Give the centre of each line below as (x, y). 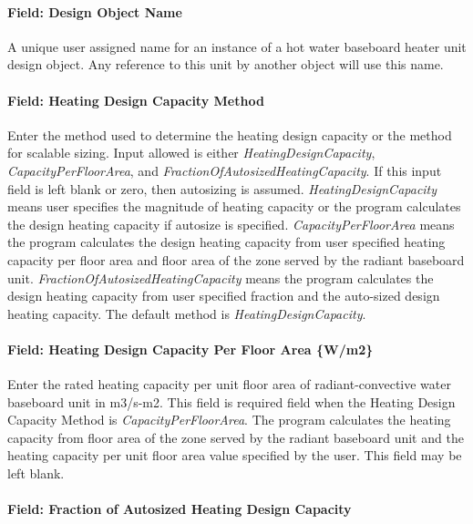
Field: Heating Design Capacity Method (136, 100)
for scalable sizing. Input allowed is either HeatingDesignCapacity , (191, 153)
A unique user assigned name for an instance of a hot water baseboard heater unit (237, 46)
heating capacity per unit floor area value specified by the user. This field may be (235, 455)
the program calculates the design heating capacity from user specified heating (226, 242)
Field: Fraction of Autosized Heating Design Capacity (180, 509)
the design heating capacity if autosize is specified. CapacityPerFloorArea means (231, 224)
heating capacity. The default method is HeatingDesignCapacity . (187, 313)
